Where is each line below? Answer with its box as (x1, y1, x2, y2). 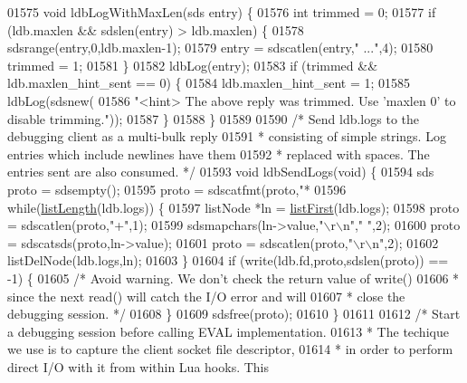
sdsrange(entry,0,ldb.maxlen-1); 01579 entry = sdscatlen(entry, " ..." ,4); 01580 (7, 38, 434, 57)
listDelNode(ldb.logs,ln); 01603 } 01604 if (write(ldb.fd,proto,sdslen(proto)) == (7, 251, 449, 270)
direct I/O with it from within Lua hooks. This (7, 357, 270, 376)
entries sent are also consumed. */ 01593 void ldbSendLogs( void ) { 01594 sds (7, 162, 434, 181)
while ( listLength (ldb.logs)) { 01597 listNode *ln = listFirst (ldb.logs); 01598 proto (7, 197, 460, 216)
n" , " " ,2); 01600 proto (342, 215, 461, 235)
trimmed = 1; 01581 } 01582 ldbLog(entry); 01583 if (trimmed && (7, 55, 378, 74)
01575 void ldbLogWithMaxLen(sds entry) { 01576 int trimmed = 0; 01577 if (7, 3, 436, 21)
